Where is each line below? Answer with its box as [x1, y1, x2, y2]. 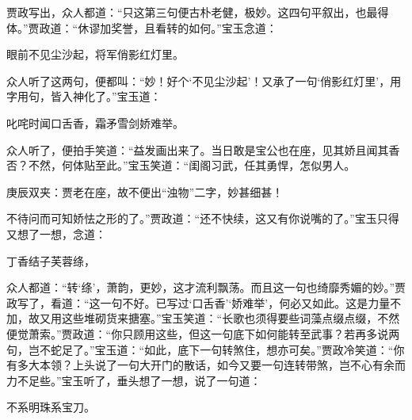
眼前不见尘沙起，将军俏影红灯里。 [6, 46, 184, 63]
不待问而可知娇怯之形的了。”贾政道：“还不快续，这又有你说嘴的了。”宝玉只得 [6, 210, 399, 227]
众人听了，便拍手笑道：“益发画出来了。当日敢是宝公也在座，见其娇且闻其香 [6, 141, 400, 158]
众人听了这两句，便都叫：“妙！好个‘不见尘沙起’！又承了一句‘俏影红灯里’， [6, 72, 391, 89]
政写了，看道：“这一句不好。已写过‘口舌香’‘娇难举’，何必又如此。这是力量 [6, 294, 391, 311]
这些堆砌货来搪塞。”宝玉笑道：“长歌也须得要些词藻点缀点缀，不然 [61, 310, 400, 326]
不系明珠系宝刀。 [6, 399, 95, 415]
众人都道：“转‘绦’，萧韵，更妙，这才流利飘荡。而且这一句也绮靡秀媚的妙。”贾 [6, 279, 406, 296]
